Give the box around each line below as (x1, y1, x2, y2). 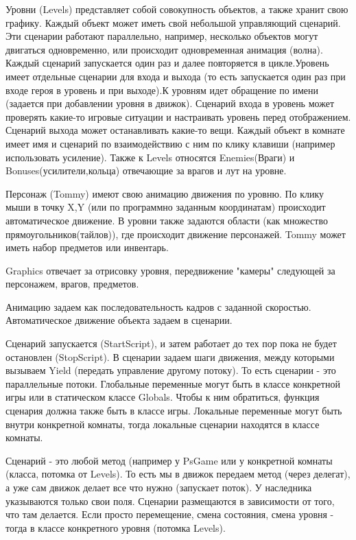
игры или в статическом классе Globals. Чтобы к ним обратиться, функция (5, 390, 320, 404)
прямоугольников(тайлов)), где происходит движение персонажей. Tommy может (5, 226, 346, 241)
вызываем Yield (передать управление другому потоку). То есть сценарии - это (5, 363, 336, 377)
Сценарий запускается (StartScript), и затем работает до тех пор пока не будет (5, 336, 337, 351)
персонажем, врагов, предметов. (5, 277, 139, 291)
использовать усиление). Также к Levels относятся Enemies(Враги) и (5, 150, 295, 164)
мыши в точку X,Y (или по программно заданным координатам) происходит (5, 200, 326, 214)
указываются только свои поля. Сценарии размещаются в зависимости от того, (5, 493, 335, 508)
